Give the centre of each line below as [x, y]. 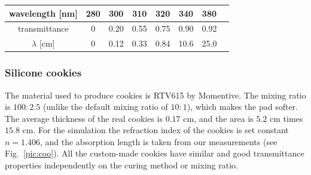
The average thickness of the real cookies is [84, 118]
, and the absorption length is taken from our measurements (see [158, 141]
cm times [286, 118]
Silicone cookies [43, 73]
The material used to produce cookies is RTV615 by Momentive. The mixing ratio [155, 95]
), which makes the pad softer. [242, 107]
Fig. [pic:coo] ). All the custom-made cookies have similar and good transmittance [155, 153]
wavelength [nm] [43, 13]
